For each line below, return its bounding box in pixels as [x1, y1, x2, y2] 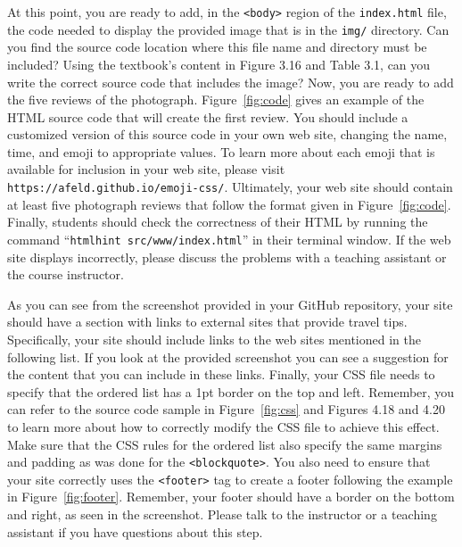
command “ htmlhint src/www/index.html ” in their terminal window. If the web [7, 229, 451, 248]
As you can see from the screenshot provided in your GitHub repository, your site [7, 294, 453, 313]
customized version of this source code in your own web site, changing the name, [7, 125, 448, 144]
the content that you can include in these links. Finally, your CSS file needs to [7, 365, 435, 384]
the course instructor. [7, 265, 124, 284]
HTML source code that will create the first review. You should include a [7, 107, 408, 126]
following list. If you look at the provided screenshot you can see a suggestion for [7, 347, 449, 366]
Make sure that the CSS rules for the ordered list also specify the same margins [7, 435, 442, 453]
